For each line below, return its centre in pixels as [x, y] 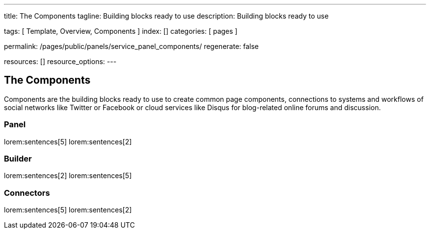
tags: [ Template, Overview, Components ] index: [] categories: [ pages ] [121, 31]
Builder [18, 158]
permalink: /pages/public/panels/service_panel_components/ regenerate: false [132, 46]
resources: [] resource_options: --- [60, 61]
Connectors [27, 193]
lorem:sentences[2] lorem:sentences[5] [68, 176]
